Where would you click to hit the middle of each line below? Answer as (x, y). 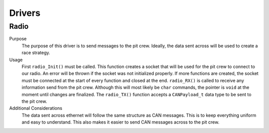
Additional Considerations (36, 108)
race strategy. (36, 53)
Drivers (25, 13)
